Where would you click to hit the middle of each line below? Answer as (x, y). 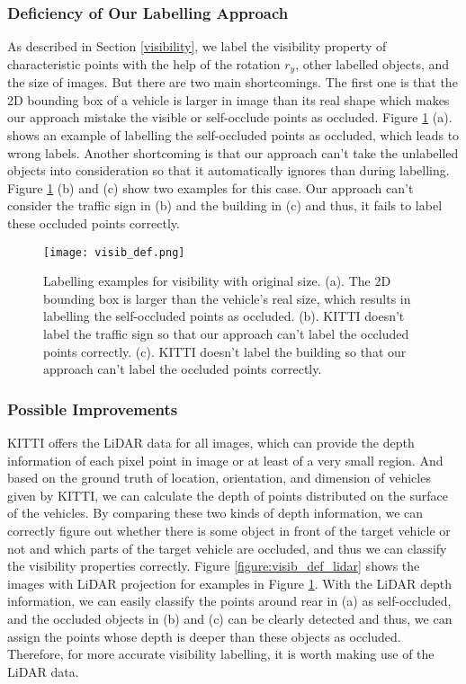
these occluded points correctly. (94, 223)
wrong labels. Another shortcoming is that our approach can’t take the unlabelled (233, 152)
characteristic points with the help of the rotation (144, 63)
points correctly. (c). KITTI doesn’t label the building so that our (225, 351)
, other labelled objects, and (372, 63)
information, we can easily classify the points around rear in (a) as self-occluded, (229, 601)
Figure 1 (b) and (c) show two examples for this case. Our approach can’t (211, 187)
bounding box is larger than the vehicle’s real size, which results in (227, 298)
